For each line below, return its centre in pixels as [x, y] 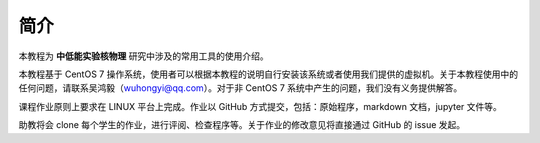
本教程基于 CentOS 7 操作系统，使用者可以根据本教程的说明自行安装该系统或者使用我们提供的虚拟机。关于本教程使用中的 [268, 74]
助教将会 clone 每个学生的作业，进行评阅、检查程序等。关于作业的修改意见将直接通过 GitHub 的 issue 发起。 [242, 125]
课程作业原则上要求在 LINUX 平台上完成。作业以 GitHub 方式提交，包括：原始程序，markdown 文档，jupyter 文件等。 [260, 106]
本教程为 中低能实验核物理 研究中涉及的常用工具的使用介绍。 [143, 56]
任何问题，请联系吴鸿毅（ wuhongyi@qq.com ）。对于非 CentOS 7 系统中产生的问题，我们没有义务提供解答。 [240, 88]
